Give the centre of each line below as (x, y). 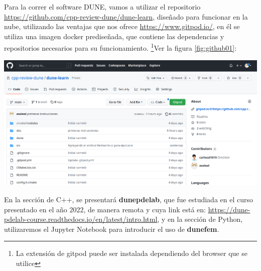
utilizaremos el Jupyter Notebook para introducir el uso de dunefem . (112, 229)
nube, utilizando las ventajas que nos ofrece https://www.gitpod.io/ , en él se (122, 26)
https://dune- (229, 209)
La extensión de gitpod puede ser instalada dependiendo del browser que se (132, 253)
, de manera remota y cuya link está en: (145, 209)
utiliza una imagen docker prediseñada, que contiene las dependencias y (114, 36)
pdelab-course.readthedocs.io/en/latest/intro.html (81, 219)
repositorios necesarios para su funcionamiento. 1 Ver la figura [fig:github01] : (120, 47)
